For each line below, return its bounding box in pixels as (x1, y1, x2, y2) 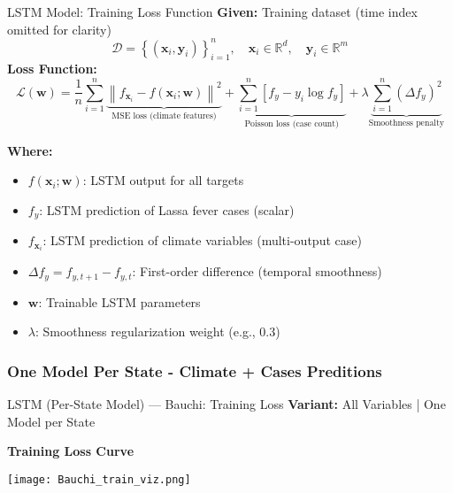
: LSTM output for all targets (82, 171, 244, 189)
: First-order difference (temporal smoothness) (132, 262, 382, 281)
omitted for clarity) (7, 19, 111, 38)
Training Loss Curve (7, 442, 134, 460)
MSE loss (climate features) (111, 111, 217, 120)
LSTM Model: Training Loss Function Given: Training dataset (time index (7, 3, 418, 20)
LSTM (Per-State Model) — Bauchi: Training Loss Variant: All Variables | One (7, 395, 446, 413)
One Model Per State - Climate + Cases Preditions (7, 359, 382, 381)
